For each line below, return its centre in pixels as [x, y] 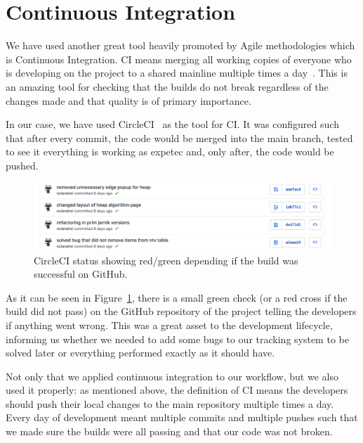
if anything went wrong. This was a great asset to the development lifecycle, [169, 325]
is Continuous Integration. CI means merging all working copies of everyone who [179, 59]
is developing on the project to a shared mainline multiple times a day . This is [177, 73]
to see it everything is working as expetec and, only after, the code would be [170, 152]
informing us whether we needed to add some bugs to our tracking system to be [177, 339]
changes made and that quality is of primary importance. [128, 100]
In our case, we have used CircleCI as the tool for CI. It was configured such [172, 124]
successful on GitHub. [81, 274]
